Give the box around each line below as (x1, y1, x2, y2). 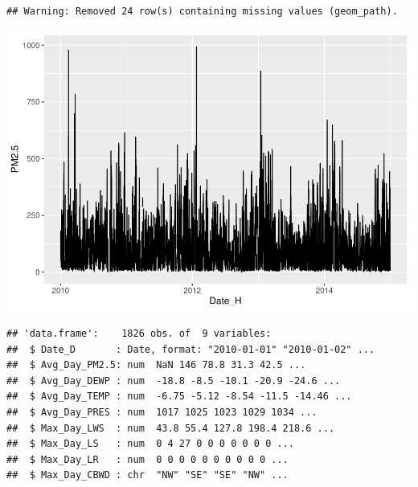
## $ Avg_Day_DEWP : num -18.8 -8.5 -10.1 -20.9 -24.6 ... (6, 374, 341, 387)
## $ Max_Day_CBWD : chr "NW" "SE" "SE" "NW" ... (6, 469, 289, 481)
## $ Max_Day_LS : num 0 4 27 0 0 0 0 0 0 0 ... (6, 438, 294, 450)
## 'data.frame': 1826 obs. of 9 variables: (6, 328, 272, 340)
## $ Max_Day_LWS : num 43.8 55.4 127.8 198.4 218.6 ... (6, 422, 335, 434)
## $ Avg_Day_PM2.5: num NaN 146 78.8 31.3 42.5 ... (6, 359, 306, 371)
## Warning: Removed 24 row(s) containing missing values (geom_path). (6, 6, 398, 17)
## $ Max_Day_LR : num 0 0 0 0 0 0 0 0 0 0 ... (6, 453, 289, 465)
